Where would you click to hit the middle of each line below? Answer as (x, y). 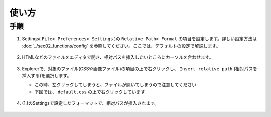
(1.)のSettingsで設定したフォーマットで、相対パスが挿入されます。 (90, 103)
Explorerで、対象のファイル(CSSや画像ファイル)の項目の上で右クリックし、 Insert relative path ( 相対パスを (140, 69)
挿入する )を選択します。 (47, 75)
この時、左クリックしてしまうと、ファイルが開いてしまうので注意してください (115, 85)
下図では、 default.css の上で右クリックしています (90, 92)
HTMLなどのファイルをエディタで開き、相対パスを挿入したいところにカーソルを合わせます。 (118, 57)
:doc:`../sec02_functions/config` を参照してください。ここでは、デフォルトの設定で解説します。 (121, 46)
